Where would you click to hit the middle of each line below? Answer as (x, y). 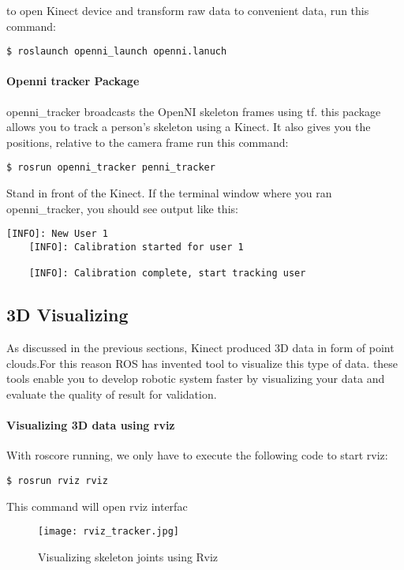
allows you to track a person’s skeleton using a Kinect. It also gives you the (189, 127)
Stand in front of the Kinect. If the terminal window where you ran (169, 193)
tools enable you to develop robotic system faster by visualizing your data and (196, 379)
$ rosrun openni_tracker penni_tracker (111, 168)
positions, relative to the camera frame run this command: (148, 142)
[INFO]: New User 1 (57, 234)
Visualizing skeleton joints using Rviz (128, 556)
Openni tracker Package (73, 81)
